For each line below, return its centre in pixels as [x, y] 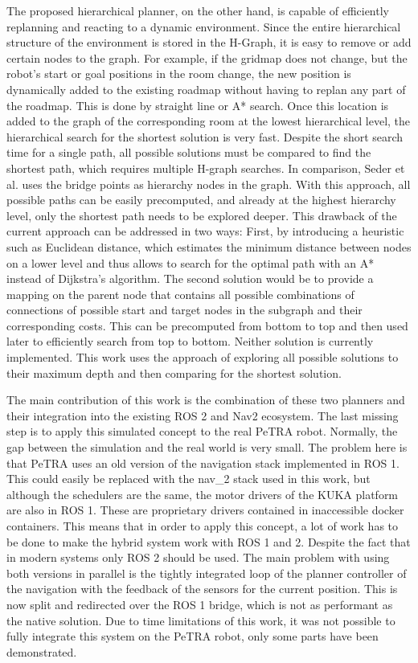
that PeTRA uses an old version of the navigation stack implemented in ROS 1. [203, 462]
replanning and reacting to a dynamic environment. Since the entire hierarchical [204, 26]
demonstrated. [42, 651]
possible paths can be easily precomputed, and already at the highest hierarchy [201, 200]
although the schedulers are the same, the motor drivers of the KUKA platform [203, 494]
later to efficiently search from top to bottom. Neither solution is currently [190, 341]
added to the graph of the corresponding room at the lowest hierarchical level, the [209, 121]
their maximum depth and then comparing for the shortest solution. [174, 372]
